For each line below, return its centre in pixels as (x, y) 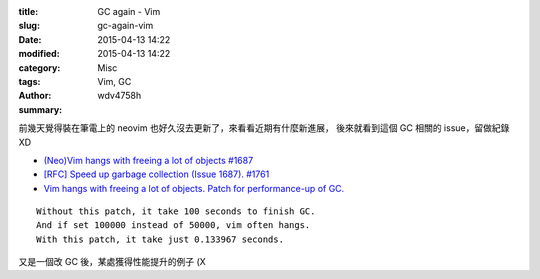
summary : (40, 109)
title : (28, 11)
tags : (29, 81)
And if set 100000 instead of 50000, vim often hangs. (173, 225)
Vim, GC (114, 81)
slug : (29, 26)
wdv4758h (119, 96)
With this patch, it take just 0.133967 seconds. (160, 239)
